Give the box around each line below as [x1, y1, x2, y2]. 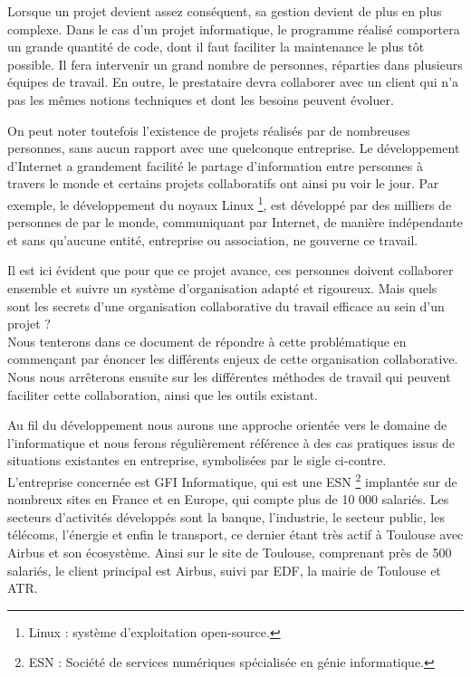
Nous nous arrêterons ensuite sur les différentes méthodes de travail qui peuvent [7, 367, 451, 386]
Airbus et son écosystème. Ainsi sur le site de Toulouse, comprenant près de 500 [7, 542, 452, 561]
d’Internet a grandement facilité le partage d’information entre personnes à [7, 156, 423, 175]
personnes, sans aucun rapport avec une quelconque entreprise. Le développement [7, 138, 460, 157]
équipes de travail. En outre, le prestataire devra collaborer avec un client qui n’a [7, 72, 459, 91]
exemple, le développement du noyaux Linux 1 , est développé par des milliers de [7, 192, 452, 214]
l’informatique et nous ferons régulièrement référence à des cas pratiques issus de [7, 433, 455, 452]
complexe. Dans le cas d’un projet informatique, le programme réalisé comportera [7, 19, 460, 38]
